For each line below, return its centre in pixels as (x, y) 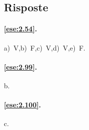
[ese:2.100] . (22, 105)
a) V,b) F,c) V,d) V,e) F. (45, 47)
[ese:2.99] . (21, 66)
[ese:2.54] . (21, 29)
